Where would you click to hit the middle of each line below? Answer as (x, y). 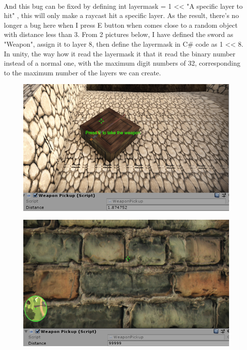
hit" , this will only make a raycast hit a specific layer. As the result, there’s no (122, 15)
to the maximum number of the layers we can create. (82, 72)
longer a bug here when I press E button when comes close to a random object (121, 25)
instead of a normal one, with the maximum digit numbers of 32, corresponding (122, 63)
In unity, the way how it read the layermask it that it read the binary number (120, 53)
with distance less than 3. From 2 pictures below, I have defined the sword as (119, 34)
